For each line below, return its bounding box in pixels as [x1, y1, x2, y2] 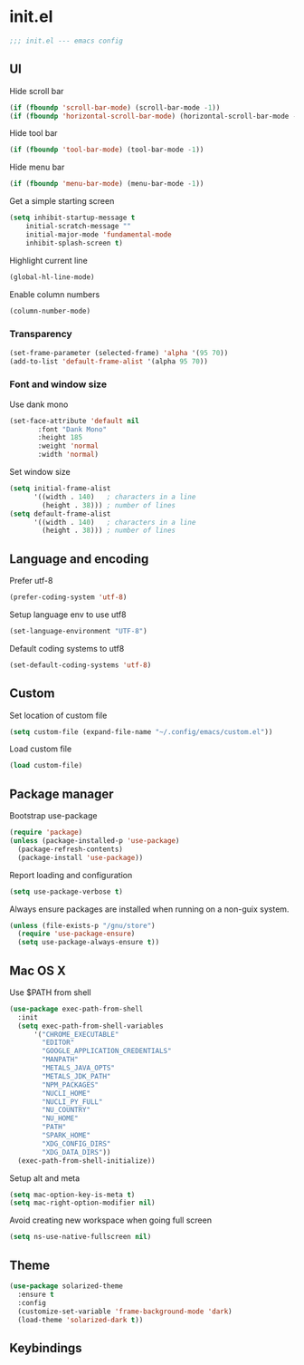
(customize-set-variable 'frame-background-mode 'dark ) [17, 1307, 233, 1316]
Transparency [9, 328, 72, 341]
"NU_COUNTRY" [42, 1106, 91, 1115]
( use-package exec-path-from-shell [9, 1004, 144, 1013]
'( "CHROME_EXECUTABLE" [33, 1030, 119, 1039]
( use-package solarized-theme [9, 1282, 124, 1291]
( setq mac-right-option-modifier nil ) [9, 1198, 156, 1207]
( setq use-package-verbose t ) [9, 886, 124, 896]
